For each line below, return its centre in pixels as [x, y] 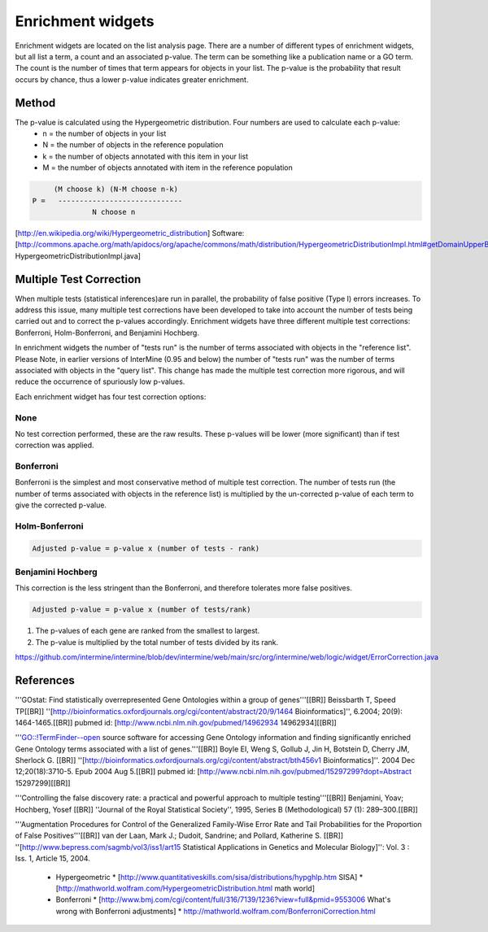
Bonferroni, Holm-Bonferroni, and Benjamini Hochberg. [107, 333]
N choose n [114, 212]
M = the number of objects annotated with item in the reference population [168, 168]
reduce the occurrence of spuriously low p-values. [100, 381]
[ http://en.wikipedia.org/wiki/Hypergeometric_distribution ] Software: [130, 233]
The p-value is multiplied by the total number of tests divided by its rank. [157, 642]
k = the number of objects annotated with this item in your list [146, 156]
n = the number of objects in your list [105, 133]
